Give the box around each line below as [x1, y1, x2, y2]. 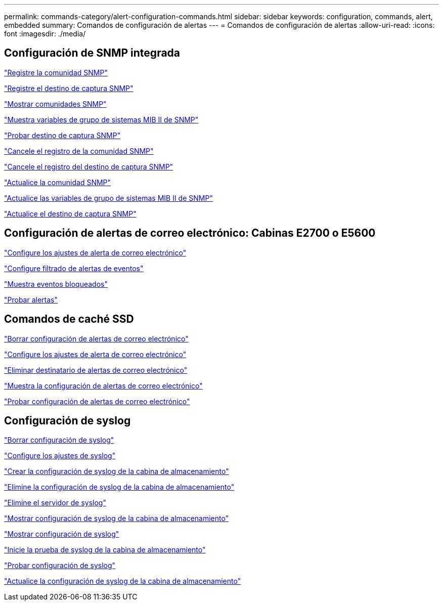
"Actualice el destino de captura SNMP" [4, 209, 137, 218]
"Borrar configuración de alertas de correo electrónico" [4, 334, 189, 343]
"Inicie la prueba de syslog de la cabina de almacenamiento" [4, 545, 206, 554]
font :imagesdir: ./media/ [4, 29, 86, 38]
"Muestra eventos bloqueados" [4, 279, 108, 288]
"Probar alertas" [4, 295, 58, 304]
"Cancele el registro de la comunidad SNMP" [4, 146, 154, 155]
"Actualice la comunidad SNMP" [4, 178, 111, 187]
